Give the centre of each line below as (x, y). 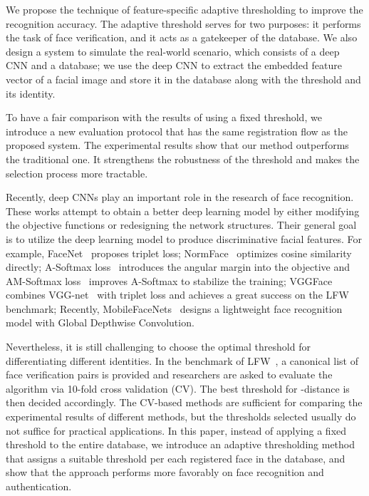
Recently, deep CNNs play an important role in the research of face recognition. (180, 197)
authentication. (39, 486)
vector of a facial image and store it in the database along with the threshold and (183, 79)
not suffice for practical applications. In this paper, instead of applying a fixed (176, 430)
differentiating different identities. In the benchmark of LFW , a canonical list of (182, 360)
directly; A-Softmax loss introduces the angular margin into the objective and (178, 267)
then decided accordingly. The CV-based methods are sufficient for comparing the (184, 402)
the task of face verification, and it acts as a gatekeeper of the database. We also (182, 37)
